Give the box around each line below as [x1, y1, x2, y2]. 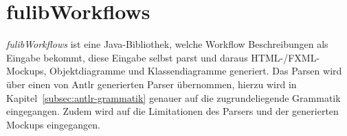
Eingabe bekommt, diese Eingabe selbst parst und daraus [6, 50, 248, 64]
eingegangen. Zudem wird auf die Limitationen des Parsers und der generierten [6, 104, 339, 118]
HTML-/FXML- [251, 50, 320, 64]
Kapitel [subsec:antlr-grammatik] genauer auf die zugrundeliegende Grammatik [6, 90, 341, 105]
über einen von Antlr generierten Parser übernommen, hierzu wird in [6, 77, 297, 91]
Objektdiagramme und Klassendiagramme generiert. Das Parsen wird [49, 64, 342, 78]
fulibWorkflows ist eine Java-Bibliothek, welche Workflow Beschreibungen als [6, 37, 328, 51]
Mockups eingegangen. [6, 117, 100, 131]
